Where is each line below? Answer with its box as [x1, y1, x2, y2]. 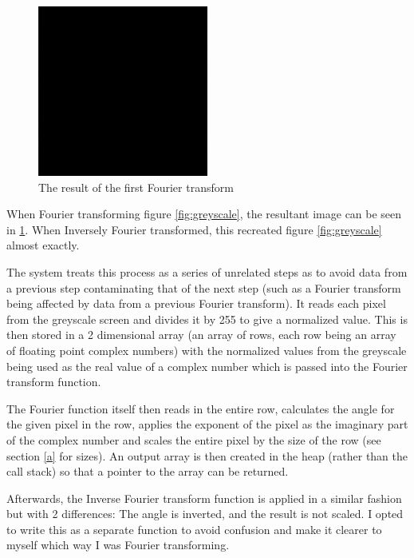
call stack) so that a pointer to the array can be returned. [6, 463, 289, 480]
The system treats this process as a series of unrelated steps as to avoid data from [6, 263, 408, 280]
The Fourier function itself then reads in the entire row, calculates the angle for [6, 400, 395, 417]
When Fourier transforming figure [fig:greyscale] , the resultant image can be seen [6, 205, 402, 222]
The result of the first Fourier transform [38, 178, 234, 195]
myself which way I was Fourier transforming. [6, 536, 230, 553]
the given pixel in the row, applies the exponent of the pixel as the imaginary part [6, 416, 408, 432]
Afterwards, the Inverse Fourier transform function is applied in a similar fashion [6, 489, 402, 506]
